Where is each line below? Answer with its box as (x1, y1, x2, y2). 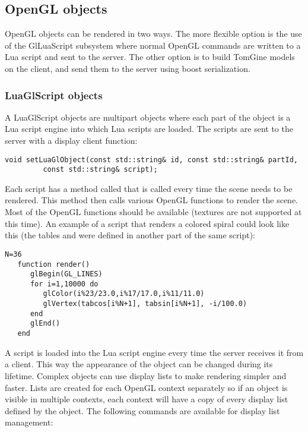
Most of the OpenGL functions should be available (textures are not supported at (5, 206, 302, 218)
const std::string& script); (43, 165, 158, 174)
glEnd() (30, 319, 61, 328)
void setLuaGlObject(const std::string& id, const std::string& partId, (5, 155, 298, 164)
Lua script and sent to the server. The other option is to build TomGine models (5, 51, 295, 63)
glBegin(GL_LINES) (30, 270, 103, 279)
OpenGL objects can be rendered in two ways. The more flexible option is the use (5, 27, 302, 40)
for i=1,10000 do (30, 279, 99, 288)
